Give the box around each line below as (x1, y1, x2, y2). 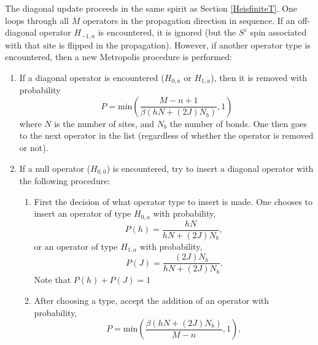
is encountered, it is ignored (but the (98, 26, 236, 39)
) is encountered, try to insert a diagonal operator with (106, 161, 314, 174)
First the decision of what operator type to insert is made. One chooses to (34, 195, 313, 207)
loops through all (5, 14, 69, 26)
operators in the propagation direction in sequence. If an (82, 14, 295, 26)
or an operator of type (34, 239, 118, 252)
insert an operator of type (34, 207, 131, 220)
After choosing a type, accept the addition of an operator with (34, 293, 270, 306)
